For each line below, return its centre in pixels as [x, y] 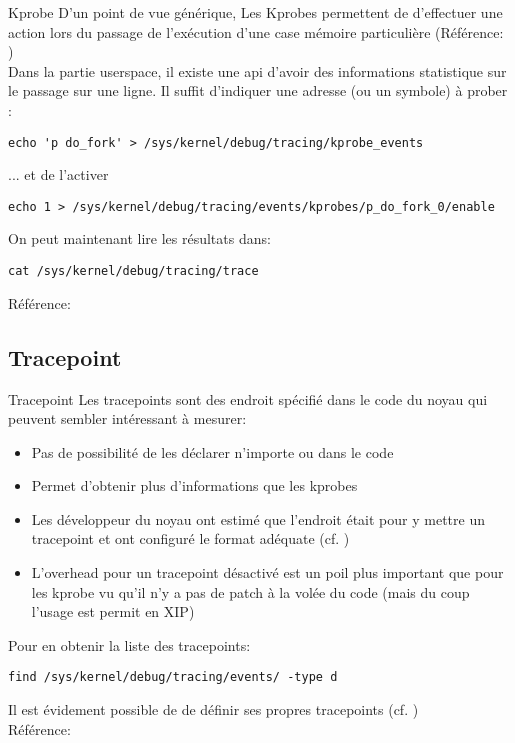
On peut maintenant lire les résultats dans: [139, 238]
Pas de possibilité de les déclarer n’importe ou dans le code [212, 451]
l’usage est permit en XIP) [113, 611]
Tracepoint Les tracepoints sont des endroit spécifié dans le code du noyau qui [248, 398]
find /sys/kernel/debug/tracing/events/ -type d [173, 677]
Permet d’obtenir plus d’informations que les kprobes [194, 485]
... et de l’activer [58, 174]
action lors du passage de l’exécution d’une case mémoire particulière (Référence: [256, 31]
